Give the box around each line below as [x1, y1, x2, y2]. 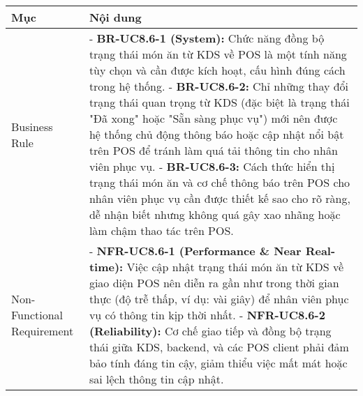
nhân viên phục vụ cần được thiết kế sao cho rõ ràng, [89, 190, 350, 206]
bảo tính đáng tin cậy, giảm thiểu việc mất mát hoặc [89, 355, 348, 371]
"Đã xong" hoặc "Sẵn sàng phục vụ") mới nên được [89, 110, 338, 126]
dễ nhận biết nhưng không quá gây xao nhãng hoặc [89, 206, 341, 222]
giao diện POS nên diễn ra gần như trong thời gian [89, 275, 339, 291]
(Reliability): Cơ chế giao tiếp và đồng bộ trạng [89, 323, 332, 339]
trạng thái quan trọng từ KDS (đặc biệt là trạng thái [89, 94, 350, 110]
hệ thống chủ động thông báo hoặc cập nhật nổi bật [89, 126, 344, 142]
